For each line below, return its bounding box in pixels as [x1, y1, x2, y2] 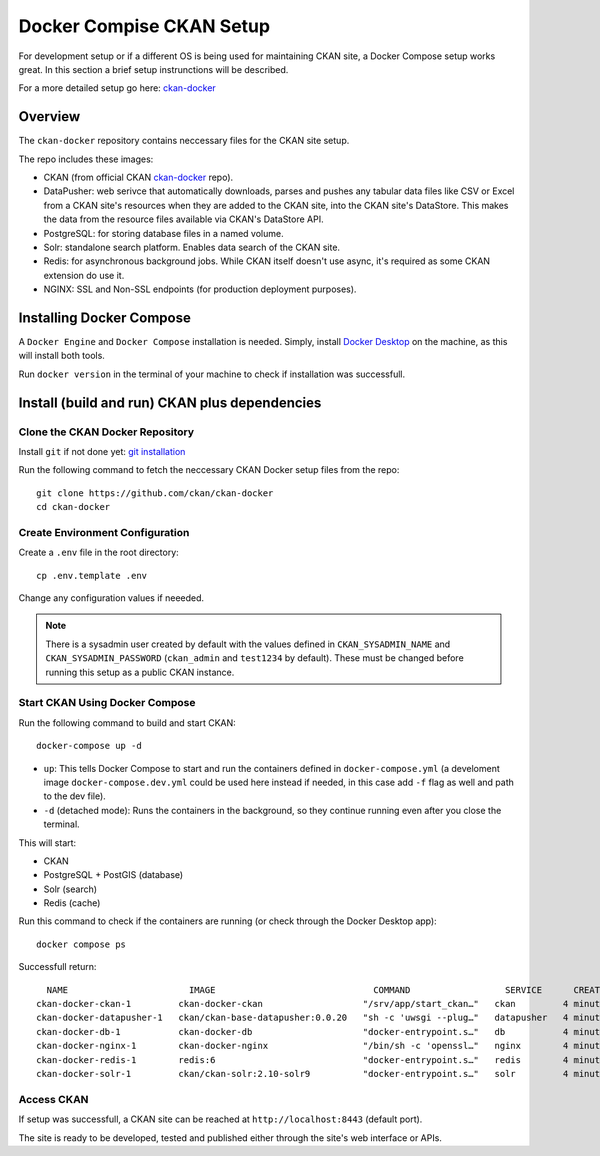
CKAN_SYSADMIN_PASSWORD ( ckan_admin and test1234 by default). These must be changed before [45, 652, 464, 664]
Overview [18, 108, 81, 125]
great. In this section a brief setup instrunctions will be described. [18, 63, 289, 75]
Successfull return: [18, 961, 97, 973]
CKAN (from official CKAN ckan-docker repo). [43, 171, 234, 184]
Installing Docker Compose [18, 309, 192, 326]
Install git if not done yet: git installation [18, 445, 186, 457]
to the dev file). [43, 790, 107, 802]
